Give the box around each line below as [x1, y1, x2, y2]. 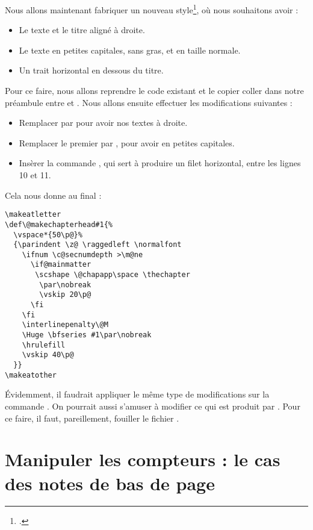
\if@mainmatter [30, 260, 91, 269]
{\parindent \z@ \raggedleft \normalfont [13, 240, 182, 249]
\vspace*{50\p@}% [13, 230, 82, 239]
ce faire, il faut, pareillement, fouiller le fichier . [5, 411, 179, 424]
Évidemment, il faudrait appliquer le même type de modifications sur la [5, 388, 270, 401]
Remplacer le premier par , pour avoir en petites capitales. [19, 136, 235, 149]
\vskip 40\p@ [22, 351, 74, 360]
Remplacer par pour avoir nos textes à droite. [19, 116, 188, 129]
